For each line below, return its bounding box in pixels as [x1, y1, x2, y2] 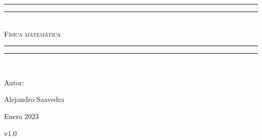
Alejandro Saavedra [4, 94, 64, 104]
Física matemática [4, 28, 61, 39]
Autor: [4, 77, 24, 87]
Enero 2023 [4, 110, 39, 121]
